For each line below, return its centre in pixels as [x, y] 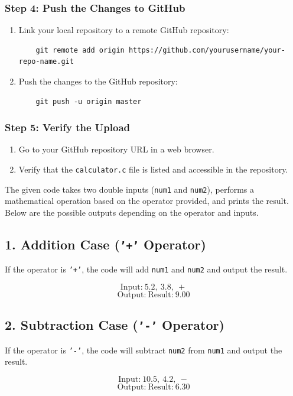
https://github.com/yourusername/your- [207, 50]
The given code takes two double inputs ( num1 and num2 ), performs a [129, 189]
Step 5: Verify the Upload [67, 127]
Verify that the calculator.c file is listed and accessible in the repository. [153, 169]
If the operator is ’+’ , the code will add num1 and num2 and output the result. [146, 269]
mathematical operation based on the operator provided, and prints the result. [147, 201]
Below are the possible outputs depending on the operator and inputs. [132, 212]
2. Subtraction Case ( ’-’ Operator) [115, 325]
